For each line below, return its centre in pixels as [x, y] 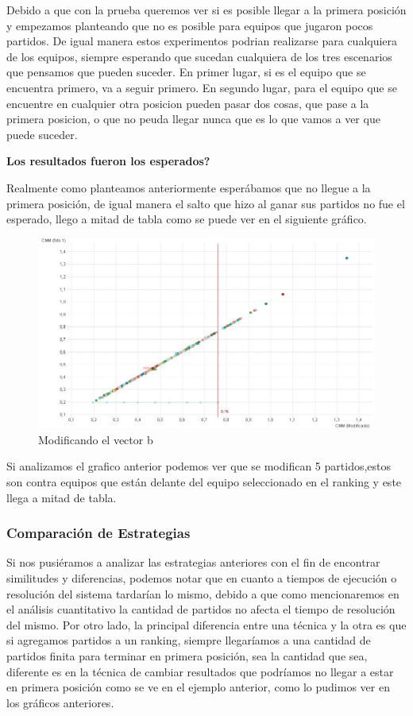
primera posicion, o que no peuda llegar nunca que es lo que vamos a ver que [193, 119]
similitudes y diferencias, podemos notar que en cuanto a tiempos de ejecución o [202, 578]
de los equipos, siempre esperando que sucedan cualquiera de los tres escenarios [199, 56]
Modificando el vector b [96, 439]
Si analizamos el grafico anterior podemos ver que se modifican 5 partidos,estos [199, 466]
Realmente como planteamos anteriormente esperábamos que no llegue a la [189, 187]
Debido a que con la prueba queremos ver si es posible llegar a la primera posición [206, 10]
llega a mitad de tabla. [62, 497]
